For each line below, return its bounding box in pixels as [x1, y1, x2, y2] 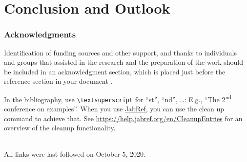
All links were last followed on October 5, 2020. [4, 148, 145, 159]
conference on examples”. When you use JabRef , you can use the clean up [4, 104, 224, 114]
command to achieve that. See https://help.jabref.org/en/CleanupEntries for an [4, 113, 243, 123]
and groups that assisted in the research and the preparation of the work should [4, 57, 243, 67]
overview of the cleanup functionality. [4, 123, 116, 133]
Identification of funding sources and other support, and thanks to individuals [4, 47, 237, 57]
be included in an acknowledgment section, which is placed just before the [4, 66, 226, 76]
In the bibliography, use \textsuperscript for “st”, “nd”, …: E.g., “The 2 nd [4, 92, 232, 104]
